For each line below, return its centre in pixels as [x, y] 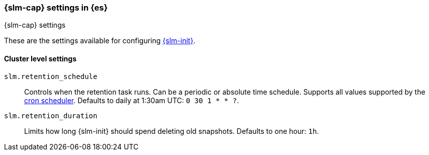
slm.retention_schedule [51, 76]
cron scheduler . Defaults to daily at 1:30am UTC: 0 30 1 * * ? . [132, 100]
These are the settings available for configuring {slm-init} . [100, 41]
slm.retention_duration [51, 115]
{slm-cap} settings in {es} [56, 8]
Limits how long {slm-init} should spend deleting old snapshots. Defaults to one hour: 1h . [171, 131]
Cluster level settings [40, 58]
